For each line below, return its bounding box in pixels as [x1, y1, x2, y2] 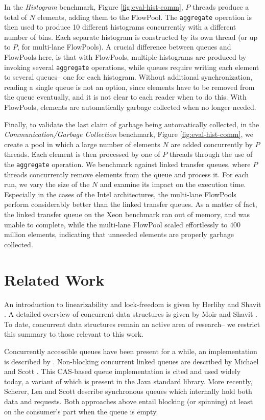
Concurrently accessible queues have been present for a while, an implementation [4, 345, 257, 356]
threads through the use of [169, 149, 253, 159]
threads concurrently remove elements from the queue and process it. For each [4, 169, 249, 179]
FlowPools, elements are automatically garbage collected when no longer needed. [4, 102, 256, 112]
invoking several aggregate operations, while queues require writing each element [4, 61, 259, 72]
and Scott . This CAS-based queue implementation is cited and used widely [4, 366, 241, 377]
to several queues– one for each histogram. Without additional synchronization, [4, 72, 252, 82]
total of [4, 11, 27, 22]
